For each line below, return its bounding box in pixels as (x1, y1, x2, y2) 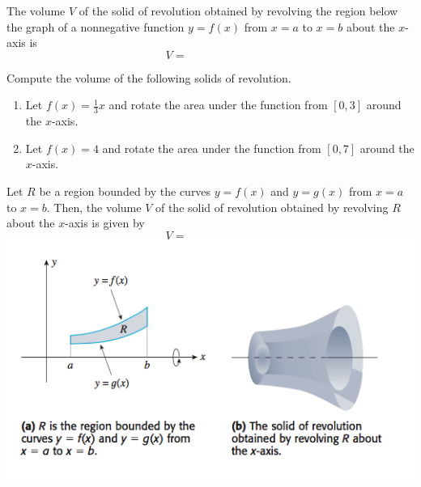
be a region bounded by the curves (39, 182, 211, 199)
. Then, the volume (46, 198, 142, 215)
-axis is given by (65, 214, 145, 231)
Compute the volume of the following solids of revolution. (6, 69, 291, 86)
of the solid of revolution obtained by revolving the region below (79, 2, 398, 19)
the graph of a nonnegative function (6, 18, 185, 35)
